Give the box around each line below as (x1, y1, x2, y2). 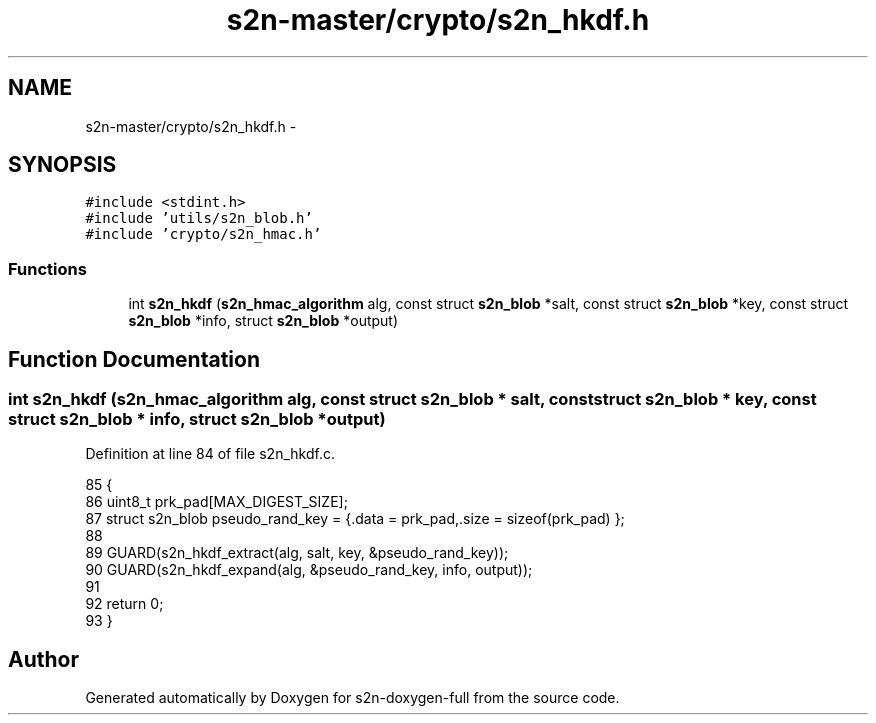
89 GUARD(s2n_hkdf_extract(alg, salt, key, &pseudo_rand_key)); (85, 544, 509, 562)
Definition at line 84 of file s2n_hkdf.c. (85, 445, 335, 463)
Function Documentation (8, 346, 260, 372)
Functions (8, 258, 87, 279)
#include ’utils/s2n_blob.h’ (85, 210, 313, 227)
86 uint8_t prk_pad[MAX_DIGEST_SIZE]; (85, 493, 348, 511)
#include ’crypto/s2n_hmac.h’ (85, 226, 322, 243)
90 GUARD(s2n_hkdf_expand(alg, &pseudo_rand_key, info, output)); (85, 561, 533, 579)
